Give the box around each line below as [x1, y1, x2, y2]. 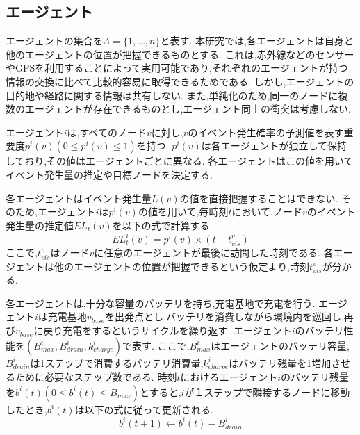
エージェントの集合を [6, 33, 103, 48]
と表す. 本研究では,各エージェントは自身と [160, 33, 354, 48]
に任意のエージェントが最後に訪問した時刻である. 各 [94, 245, 334, 259]
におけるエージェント [180, 370, 278, 384]
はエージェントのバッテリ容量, [211, 338, 350, 352]
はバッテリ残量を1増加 [229, 355, 332, 370]
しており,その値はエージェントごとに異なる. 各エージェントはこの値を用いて [6, 154, 354, 168]
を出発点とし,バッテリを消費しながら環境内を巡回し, [105, 309, 344, 324]
